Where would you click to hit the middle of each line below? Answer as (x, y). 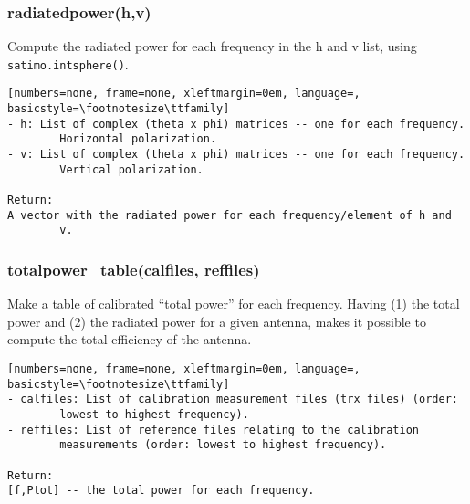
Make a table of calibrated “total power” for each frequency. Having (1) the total (234, 304)
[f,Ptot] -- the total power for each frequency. (161, 491)
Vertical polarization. (131, 169)
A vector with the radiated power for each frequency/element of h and (230, 215)
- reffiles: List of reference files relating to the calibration (214, 430)
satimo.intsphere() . (68, 63)
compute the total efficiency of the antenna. (130, 339)
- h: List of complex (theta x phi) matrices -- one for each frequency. (236, 124)
